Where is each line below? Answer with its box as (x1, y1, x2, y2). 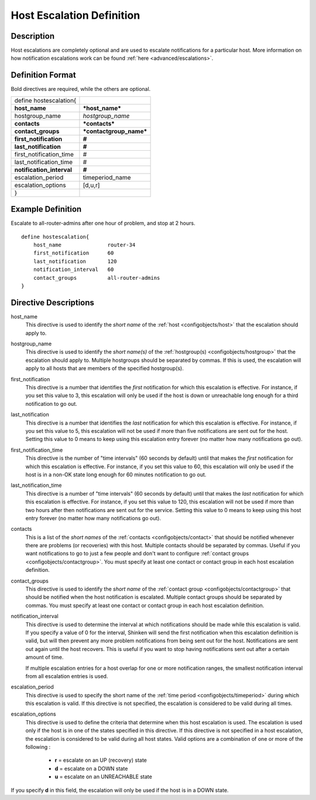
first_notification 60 (33, 250, 114, 256)
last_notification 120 (33, 258, 117, 265)
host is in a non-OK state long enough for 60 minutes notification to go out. (25, 471, 207, 478)
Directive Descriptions (11, 297, 95, 307)
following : (25, 744, 51, 751)
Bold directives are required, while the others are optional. (11, 86, 151, 93)
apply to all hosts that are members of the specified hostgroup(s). (25, 365, 184, 372)
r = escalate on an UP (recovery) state (54, 757, 147, 764)
